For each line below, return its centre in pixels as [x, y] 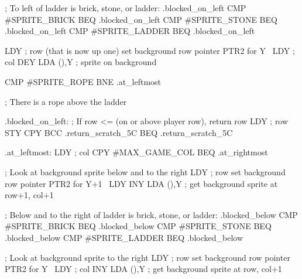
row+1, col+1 [29, 195]
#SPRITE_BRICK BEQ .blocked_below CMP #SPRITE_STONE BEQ [138, 226]
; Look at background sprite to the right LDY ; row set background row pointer [147, 257]
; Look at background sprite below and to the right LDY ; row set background [145, 171]
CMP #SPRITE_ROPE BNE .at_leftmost [83, 81]
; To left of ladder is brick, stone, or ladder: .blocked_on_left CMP [126, 8]
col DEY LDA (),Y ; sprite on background [81, 62]
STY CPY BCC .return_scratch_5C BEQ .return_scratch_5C [119, 132]
